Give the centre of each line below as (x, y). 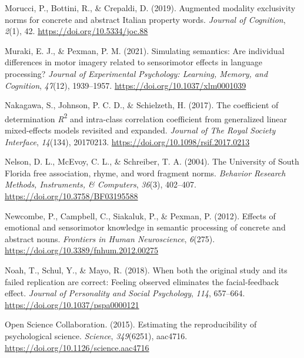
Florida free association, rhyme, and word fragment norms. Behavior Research (145, 173)
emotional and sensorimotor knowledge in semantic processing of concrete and (145, 227)
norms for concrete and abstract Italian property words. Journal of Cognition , (145, 19)
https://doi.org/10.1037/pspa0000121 (72, 304)
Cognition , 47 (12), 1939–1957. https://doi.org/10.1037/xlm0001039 (126, 85)
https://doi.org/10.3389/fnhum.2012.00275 (82, 250)
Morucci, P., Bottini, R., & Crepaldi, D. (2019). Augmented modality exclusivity (150, 8)
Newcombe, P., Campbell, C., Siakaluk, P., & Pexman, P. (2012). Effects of (140, 215)
